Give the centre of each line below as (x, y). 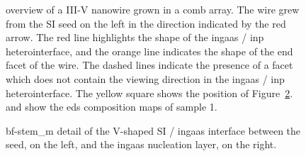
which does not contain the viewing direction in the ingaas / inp (145, 78)
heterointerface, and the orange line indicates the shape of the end (149, 51)
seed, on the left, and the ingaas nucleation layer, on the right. (141, 144)
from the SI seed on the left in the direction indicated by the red (146, 23)
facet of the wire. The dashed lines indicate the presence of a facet (149, 65)
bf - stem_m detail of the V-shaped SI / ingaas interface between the (153, 130)
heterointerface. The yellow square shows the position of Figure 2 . (149, 93)
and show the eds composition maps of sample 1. (112, 107)
